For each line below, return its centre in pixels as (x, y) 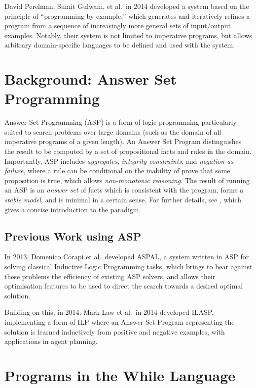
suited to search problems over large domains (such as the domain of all (113, 131)
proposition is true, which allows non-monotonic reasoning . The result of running (127, 180)
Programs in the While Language (120, 375)
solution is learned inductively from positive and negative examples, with (115, 331)
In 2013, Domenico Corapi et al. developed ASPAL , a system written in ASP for (127, 257)
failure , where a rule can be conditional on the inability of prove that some (117, 170)
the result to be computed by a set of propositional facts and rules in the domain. (128, 151)
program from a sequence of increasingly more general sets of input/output (118, 25)
